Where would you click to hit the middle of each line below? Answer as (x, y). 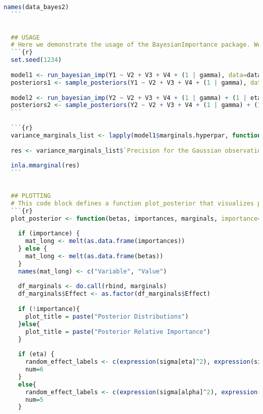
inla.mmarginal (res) (45, 166)
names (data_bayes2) (36, 7)
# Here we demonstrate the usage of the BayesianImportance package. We (136, 45)
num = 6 (34, 369)
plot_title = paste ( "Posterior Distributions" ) (107, 316)
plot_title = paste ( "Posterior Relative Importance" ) (118, 332)
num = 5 (34, 400)
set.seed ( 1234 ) (36, 60)
